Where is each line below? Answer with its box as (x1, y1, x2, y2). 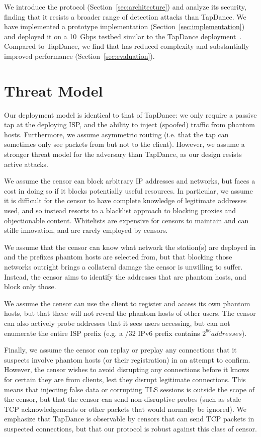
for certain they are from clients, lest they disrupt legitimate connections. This (4, 374, 246, 384)
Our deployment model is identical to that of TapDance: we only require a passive (4, 109, 257, 120)
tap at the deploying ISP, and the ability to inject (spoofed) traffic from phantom (4, 119, 255, 130)
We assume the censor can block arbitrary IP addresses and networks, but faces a (4, 176, 255, 186)
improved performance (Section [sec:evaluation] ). (4, 50, 155, 61)
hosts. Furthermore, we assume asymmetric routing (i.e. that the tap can (4, 129, 229, 139)
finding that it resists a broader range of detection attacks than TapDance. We (4, 11, 246, 22)
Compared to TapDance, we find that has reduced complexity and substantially (4, 41, 249, 51)
